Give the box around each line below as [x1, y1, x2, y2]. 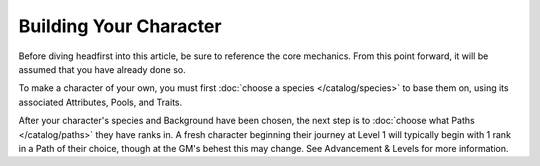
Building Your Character [18, 15, 222, 37]
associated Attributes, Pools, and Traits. [18, 96, 183, 108]
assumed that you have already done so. [18, 63, 186, 75]
